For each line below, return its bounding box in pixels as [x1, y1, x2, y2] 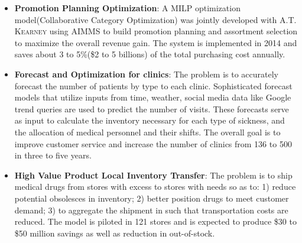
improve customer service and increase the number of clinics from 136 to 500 [14, 137, 292, 150]
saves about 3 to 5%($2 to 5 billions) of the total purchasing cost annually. [14, 48, 285, 60]
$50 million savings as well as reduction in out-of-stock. [14, 226, 215, 239]
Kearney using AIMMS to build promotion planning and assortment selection [14, 25, 298, 37]
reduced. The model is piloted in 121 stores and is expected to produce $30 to [14, 215, 297, 228]
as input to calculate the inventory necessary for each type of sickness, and [14, 114, 285, 127]
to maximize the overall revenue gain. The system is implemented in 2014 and [14, 36, 297, 48]
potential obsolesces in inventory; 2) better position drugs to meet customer [14, 192, 289, 204]
